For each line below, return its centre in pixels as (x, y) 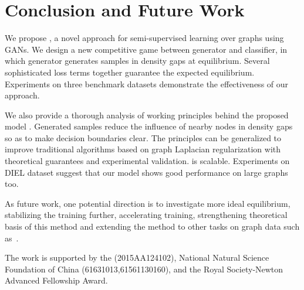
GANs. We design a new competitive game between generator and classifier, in (146, 49)
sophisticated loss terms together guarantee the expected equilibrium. (130, 72)
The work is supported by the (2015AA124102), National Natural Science (137, 257)
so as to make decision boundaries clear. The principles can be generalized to (143, 137)
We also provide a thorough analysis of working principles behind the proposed (147, 115)
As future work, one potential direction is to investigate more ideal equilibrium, (148, 203)
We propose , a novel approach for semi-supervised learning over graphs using (144, 38)
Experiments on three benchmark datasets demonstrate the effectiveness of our (147, 83)
